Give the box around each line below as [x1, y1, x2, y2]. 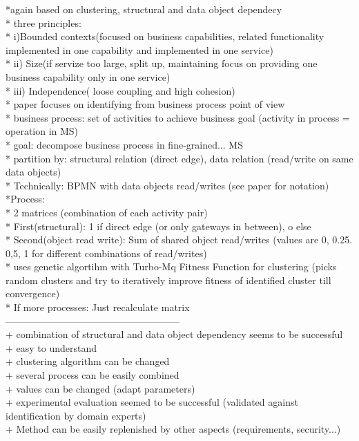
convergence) [6, 286, 60, 301]
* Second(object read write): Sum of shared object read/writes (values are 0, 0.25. [6, 232, 353, 247]
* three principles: [6, 15, 81, 30]
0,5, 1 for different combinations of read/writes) [6, 245, 207, 260]
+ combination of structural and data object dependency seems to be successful [6, 327, 343, 341]
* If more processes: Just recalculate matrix [6, 300, 190, 315]
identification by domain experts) [6, 408, 146, 422]
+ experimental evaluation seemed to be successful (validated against [6, 395, 298, 409]
